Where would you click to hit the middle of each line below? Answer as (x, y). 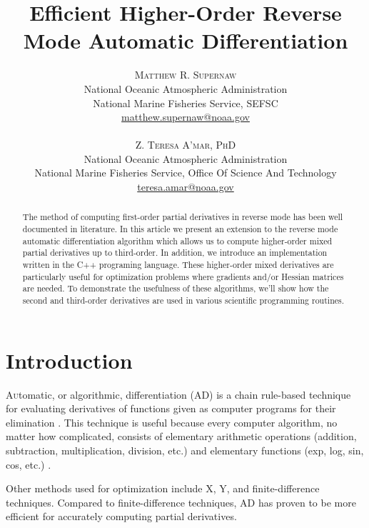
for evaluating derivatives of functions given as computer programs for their (171, 408)
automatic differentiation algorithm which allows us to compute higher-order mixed (177, 240)
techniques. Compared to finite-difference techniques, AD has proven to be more (181, 502)
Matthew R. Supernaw (186, 75)
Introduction (69, 360)
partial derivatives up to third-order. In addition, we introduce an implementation (175, 253)
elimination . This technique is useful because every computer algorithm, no (172, 422)
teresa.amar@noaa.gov (186, 187)
